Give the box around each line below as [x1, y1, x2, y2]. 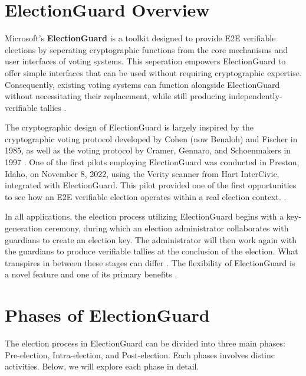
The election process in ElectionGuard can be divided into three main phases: [5, 337, 285, 349]
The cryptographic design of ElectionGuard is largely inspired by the [5, 121, 254, 133]
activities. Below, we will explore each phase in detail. [5, 360, 199, 372]
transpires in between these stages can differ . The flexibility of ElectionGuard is [5, 256, 295, 269]
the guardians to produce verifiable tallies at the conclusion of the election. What [5, 245, 298, 257]
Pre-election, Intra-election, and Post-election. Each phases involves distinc [5, 348, 275, 361]
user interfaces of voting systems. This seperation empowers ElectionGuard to [5, 55, 286, 67]
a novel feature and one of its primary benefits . [5, 268, 177, 280]
